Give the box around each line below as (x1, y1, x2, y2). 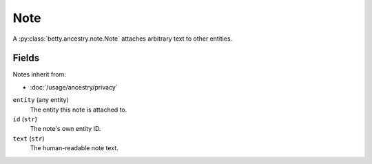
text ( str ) (12, 134, 45, 143)
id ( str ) (12, 115, 38, 123)
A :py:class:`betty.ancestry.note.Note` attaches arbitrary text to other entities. (12, 34, 233, 43)
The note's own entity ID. (30, 125, 101, 133)
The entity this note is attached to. (30, 105, 127, 114)
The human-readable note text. (30, 144, 118, 152)
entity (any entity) (12, 96, 69, 104)
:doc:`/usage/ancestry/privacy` (30, 83, 118, 91)
